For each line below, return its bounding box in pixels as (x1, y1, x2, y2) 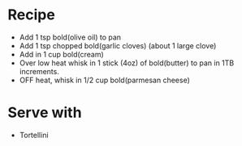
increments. (19, 66, 60, 76)
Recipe (7, 6, 56, 24)
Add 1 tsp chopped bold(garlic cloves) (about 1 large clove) (19, 40, 217, 50)
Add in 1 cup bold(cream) (19, 49, 105, 59)
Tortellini (19, 130, 50, 140)
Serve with (7, 103, 82, 122)
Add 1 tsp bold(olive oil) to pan (19, 32, 122, 42)
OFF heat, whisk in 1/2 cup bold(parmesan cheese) (19, 75, 190, 85)
